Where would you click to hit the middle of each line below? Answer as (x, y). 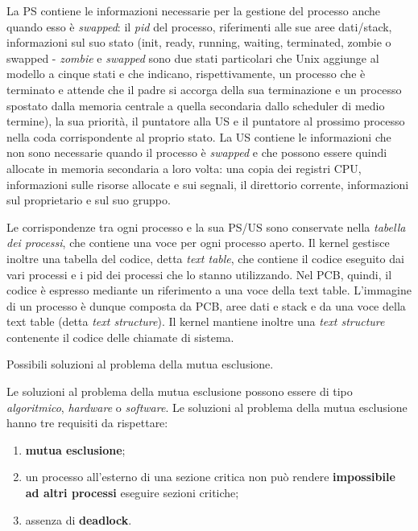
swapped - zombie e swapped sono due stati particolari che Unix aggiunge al (193, 58)
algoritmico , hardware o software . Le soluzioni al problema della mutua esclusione (207, 407)
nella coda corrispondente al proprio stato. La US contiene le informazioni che (199, 136)
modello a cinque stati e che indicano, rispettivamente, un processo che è (186, 74)
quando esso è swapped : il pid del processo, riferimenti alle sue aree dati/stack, (199, 26)
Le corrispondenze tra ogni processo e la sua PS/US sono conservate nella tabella (206, 226)
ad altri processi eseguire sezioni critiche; (132, 493)
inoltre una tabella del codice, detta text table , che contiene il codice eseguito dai (205, 258)
